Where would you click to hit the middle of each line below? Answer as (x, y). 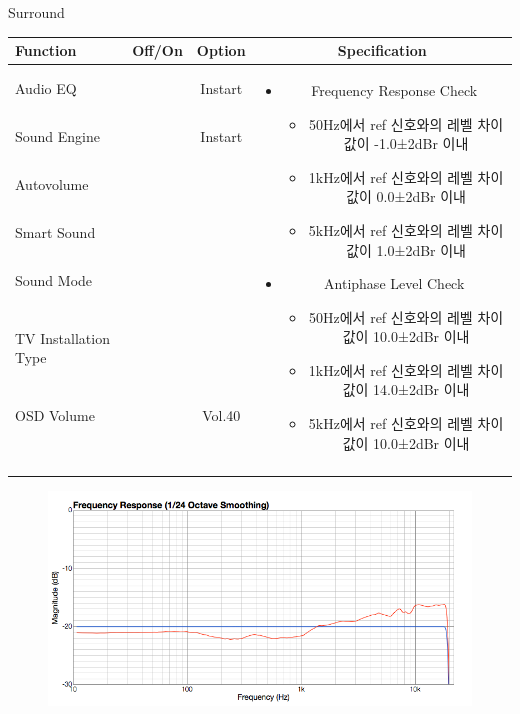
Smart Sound (55, 232)
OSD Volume (55, 414)
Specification (382, 50)
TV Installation (62, 337)
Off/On (157, 50)
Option (221, 50)
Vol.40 (221, 414)
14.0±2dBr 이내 (421, 389)
